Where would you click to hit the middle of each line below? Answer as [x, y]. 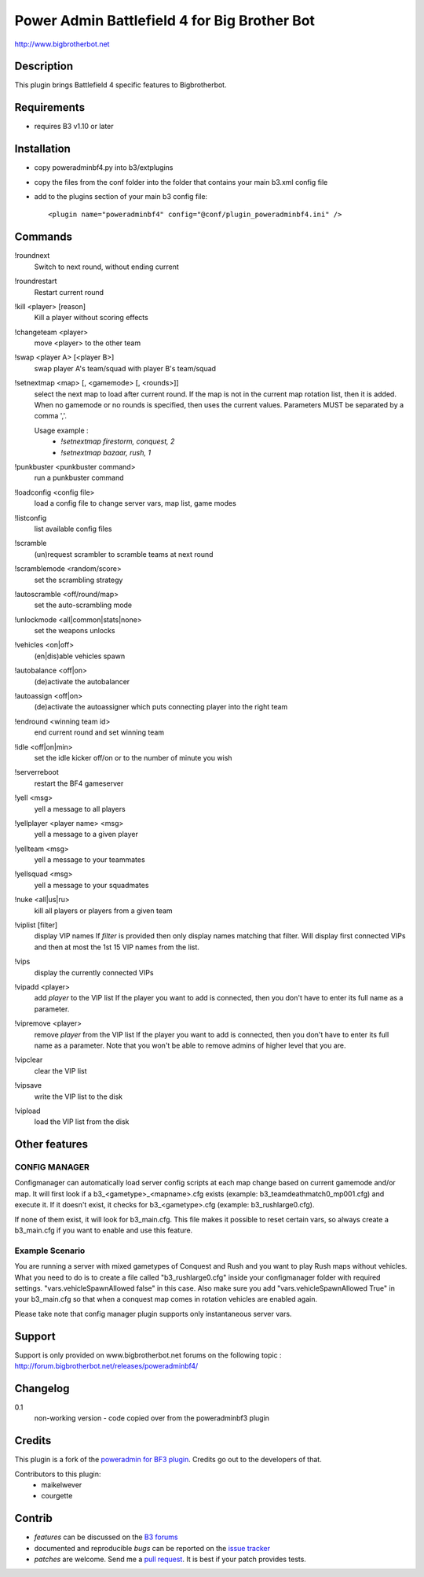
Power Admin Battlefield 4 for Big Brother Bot [165, 20]
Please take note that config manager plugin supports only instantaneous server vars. [153, 1314]
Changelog [42, 1388]
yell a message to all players [80, 809]
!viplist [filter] [36, 925]
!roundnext [32, 256]
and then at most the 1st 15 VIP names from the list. [117, 947]
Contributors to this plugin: [58, 1474]
